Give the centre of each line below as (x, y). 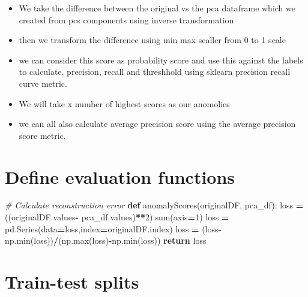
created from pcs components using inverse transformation (126, 19)
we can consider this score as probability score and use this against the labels (161, 60)
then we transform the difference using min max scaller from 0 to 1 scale (152, 40)
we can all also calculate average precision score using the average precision (157, 124)
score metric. (42, 135)
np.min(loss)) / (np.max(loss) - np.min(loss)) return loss (106, 240)
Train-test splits (72, 282)
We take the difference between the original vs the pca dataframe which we (157, 8)
